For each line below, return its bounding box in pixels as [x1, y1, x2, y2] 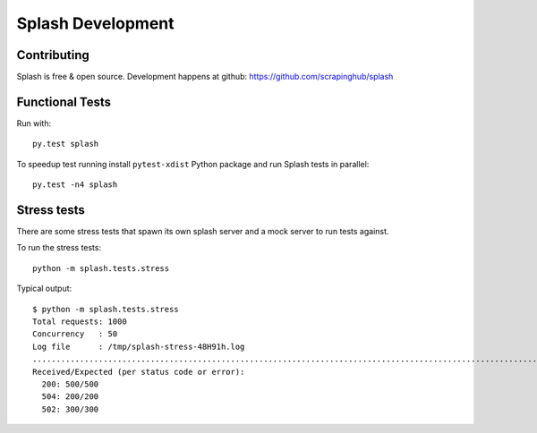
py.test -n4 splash [32, 180, 118, 190]
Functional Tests [16, 94, 112, 109]
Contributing [16, 47, 89, 63]
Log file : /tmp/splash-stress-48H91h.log [32, 341, 245, 352]
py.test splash [32, 139, 99, 149]
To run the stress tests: [16, 242, 102, 253]
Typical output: [16, 283, 72, 294]
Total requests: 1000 [32, 317, 127, 327]
